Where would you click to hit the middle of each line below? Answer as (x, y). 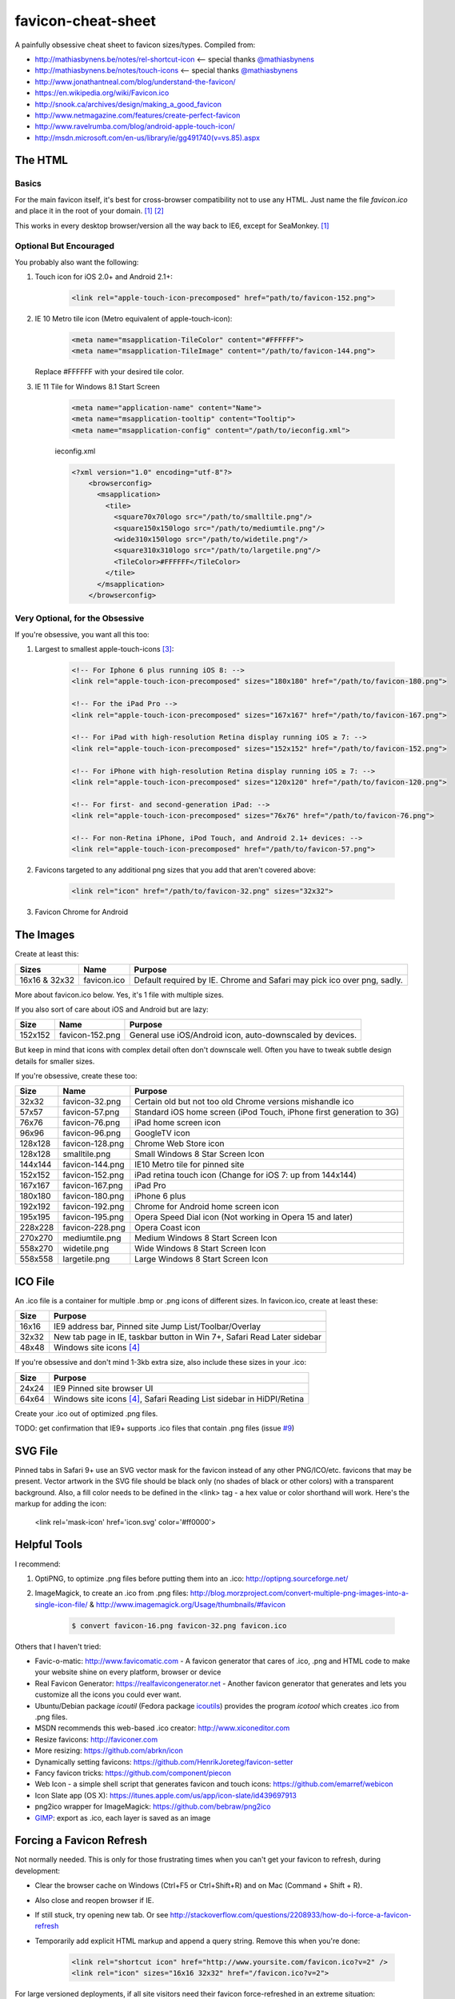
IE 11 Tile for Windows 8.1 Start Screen (97, 386)
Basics (28, 184)
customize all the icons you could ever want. (108, 1694)
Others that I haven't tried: (58, 1646)
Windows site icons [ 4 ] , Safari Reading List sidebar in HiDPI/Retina (178, 1399)
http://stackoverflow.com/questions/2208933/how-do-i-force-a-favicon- (291, 1914)
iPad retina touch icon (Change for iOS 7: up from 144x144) (246, 1175)
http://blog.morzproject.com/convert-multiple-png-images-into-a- (299, 1593)
